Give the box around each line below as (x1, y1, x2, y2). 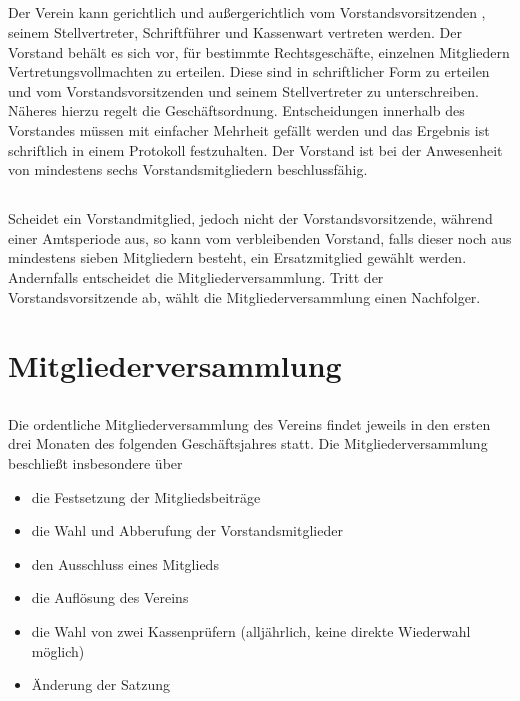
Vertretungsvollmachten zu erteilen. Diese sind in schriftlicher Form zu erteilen (8, 61, 490, 82)
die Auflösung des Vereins (31, 587, 189, 608)
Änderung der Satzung (31, 674, 170, 695)
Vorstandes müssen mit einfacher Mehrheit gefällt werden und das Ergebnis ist (8, 119, 490, 140)
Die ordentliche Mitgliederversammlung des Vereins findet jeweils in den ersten (8, 413, 491, 434)
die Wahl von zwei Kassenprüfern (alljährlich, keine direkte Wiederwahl (31, 621, 471, 642)
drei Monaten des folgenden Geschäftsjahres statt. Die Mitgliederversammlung (8, 433, 488, 454)
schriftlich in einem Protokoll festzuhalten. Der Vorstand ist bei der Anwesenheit (8, 139, 503, 160)
